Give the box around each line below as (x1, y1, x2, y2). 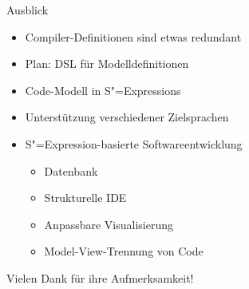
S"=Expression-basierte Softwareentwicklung (25, 135, 243, 152)
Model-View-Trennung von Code (44, 243, 204, 259)
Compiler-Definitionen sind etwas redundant (25, 28, 242, 45)
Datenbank (44, 162, 98, 179)
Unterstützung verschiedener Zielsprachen (25, 109, 229, 125)
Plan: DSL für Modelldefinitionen (25, 55, 189, 72)
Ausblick (6, 2, 49, 18)
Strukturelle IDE (44, 189, 127, 206)
